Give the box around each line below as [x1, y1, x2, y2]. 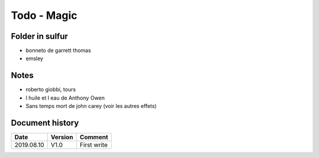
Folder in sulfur [11, 31, 68, 41]
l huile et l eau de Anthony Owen [25, 94, 105, 101]
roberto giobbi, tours [25, 86, 76, 93]
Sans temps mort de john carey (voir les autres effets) [25, 103, 157, 110]
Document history [11, 118, 79, 128]
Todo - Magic [11, 9, 77, 22]
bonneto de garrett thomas [25, 47, 92, 54]
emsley [25, 55, 44, 62]
